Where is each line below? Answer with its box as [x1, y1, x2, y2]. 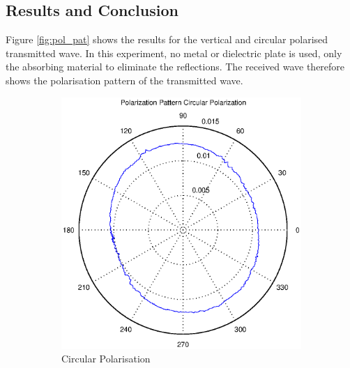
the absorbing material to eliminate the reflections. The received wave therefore [6, 59, 345, 74]
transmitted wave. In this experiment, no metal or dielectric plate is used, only [6, 45, 342, 60]
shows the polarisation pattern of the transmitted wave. [6, 72, 243, 87]
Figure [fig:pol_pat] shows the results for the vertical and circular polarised [6, 32, 328, 47]
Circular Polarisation [61, 351, 151, 366]
